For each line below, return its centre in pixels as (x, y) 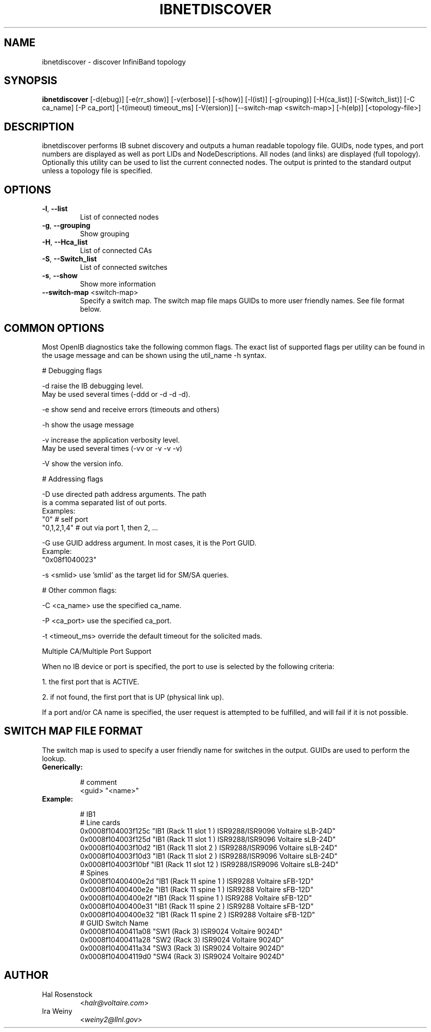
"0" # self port (65, 519)
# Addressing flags (73, 479)
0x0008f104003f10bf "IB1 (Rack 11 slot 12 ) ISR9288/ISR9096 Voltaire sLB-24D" (209, 864)
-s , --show (60, 276)
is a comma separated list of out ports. (104, 502)
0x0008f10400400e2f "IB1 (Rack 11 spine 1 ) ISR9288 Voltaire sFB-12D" (196, 898)
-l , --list (55, 209)
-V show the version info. (83, 463)
